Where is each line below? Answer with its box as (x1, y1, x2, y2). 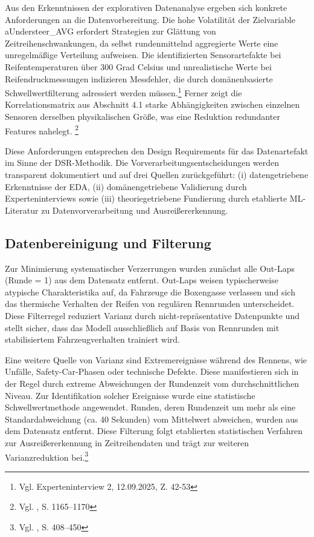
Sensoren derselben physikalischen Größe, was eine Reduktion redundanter (5, 110, 280, 122)
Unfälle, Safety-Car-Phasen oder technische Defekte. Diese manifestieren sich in (5, 365, 299, 378)
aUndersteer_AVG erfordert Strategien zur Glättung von (5, 25, 216, 38)
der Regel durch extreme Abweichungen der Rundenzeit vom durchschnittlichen (5, 377, 300, 389)
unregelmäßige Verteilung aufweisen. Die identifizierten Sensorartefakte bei (5, 48, 281, 61)
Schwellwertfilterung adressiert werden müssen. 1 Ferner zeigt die (5, 85, 242, 99)
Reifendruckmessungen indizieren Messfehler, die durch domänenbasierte (5, 72, 273, 85)
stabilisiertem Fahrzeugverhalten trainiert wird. (5, 333, 180, 346)
